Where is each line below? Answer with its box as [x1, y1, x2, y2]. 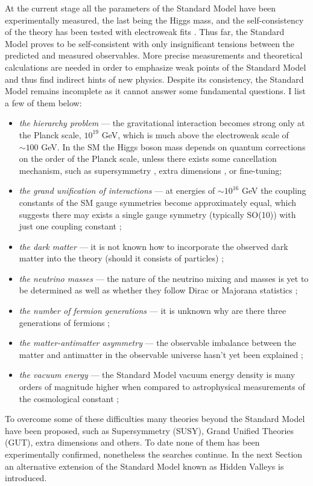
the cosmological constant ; [19, 392, 119, 404]
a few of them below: [5, 96, 82, 109]
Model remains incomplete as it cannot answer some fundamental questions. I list [5, 85, 306, 97]
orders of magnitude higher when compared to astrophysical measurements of [19, 380, 305, 393]
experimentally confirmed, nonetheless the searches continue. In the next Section [5, 448, 303, 460]
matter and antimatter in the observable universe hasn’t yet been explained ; [19, 348, 303, 360]
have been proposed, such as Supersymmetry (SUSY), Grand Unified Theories [5, 424, 294, 436]
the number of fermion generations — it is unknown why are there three [19, 304, 286, 317]
